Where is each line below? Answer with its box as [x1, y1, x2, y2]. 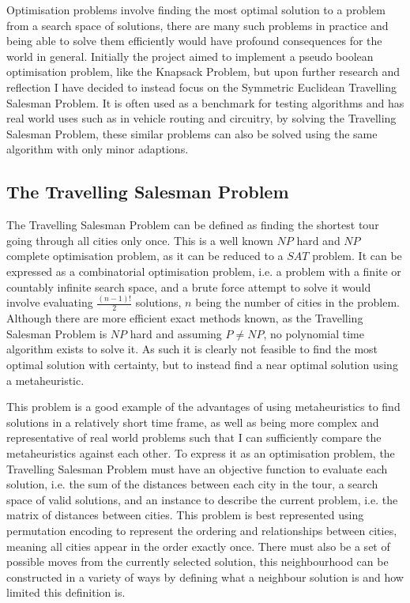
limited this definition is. [6, 584, 126, 601]
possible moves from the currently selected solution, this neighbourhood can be [6, 553, 389, 570]
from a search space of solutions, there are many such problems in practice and [6, 17, 389, 33]
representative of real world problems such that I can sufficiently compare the [6, 429, 382, 446]
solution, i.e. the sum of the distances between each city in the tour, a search [6, 476, 378, 492]
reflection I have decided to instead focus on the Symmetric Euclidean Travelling [6, 78, 397, 95]
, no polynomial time [263, 325, 364, 341]
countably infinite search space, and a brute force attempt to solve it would [6, 278, 371, 295]
